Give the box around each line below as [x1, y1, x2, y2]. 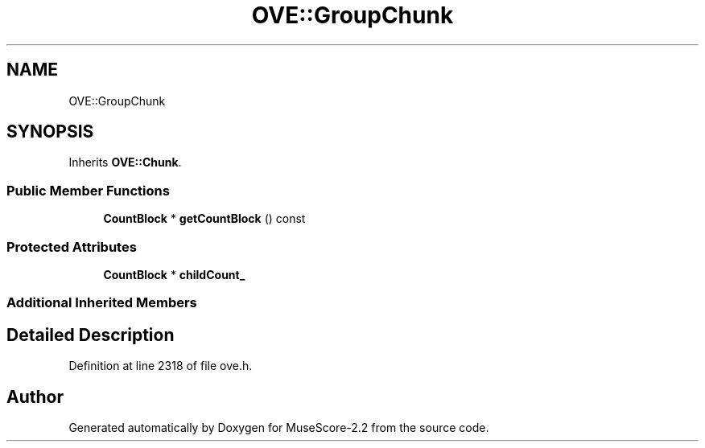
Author [6, 386, 64, 407]
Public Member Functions [6, 182, 170, 199]
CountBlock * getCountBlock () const [103, 212, 306, 226]
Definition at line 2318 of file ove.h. [68, 359, 253, 373]
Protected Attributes [6, 238, 137, 255]
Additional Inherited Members [6, 294, 197, 311]
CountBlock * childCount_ [103, 267, 245, 282]
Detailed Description [6, 324, 175, 345]
